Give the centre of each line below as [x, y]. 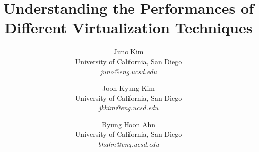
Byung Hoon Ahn [129, 124]
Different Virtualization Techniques [129, 28]
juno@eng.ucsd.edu [129, 71]
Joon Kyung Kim [129, 88]
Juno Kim [129, 52]
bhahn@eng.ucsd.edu [129, 144]
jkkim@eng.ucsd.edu [129, 107]
